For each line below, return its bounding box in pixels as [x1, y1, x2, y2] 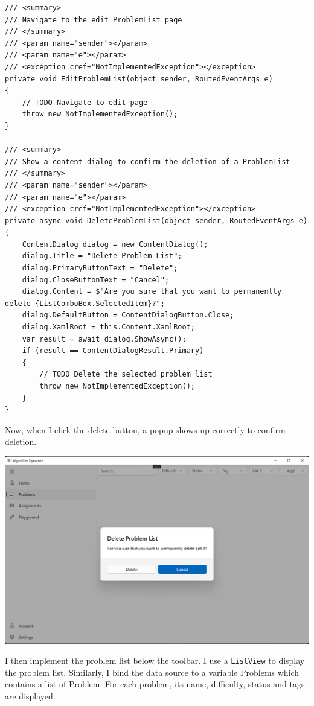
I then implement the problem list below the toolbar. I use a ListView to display [5, 654, 305, 667]
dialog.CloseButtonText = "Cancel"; [22, 275, 170, 284]
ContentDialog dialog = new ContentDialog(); [22, 240, 208, 249]
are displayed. [5, 689, 56, 702]
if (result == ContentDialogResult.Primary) [22, 346, 204, 355]
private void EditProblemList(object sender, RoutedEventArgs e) [5, 74, 273, 83]
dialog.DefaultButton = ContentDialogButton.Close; [22, 311, 234, 320]
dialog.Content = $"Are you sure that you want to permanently [22, 287, 282, 296]
